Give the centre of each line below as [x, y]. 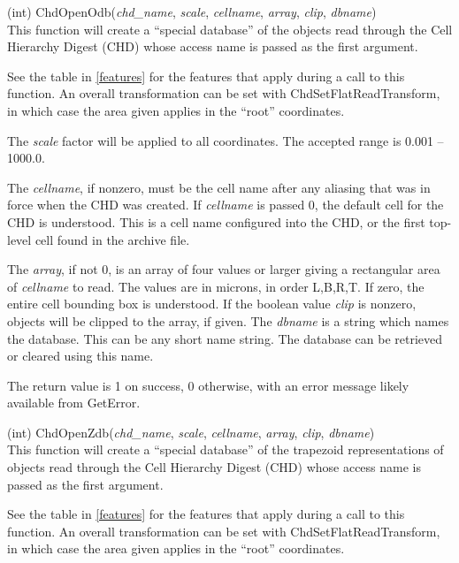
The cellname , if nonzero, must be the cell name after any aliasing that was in [219, 187]
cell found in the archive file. [112, 239]
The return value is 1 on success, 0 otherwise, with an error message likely [208, 385]
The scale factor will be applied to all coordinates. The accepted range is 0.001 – [226, 140]
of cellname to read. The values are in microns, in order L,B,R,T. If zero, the [216, 286]
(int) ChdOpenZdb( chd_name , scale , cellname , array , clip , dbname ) [191, 432]
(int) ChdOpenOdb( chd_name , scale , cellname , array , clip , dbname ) [192, 11]
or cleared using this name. [80, 356]
